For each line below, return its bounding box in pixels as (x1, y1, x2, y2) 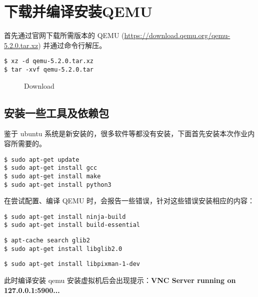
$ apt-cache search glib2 (4, 237, 90, 244)
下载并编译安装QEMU (4, 1, 152, 22)
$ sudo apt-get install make (4, 172, 101, 180)
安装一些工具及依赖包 (4, 105, 109, 120)
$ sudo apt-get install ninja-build (4, 213, 126, 220)
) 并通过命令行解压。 (38, 40, 106, 50)
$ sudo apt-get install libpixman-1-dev (4, 260, 140, 268)
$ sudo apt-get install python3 (4, 181, 111, 188)
